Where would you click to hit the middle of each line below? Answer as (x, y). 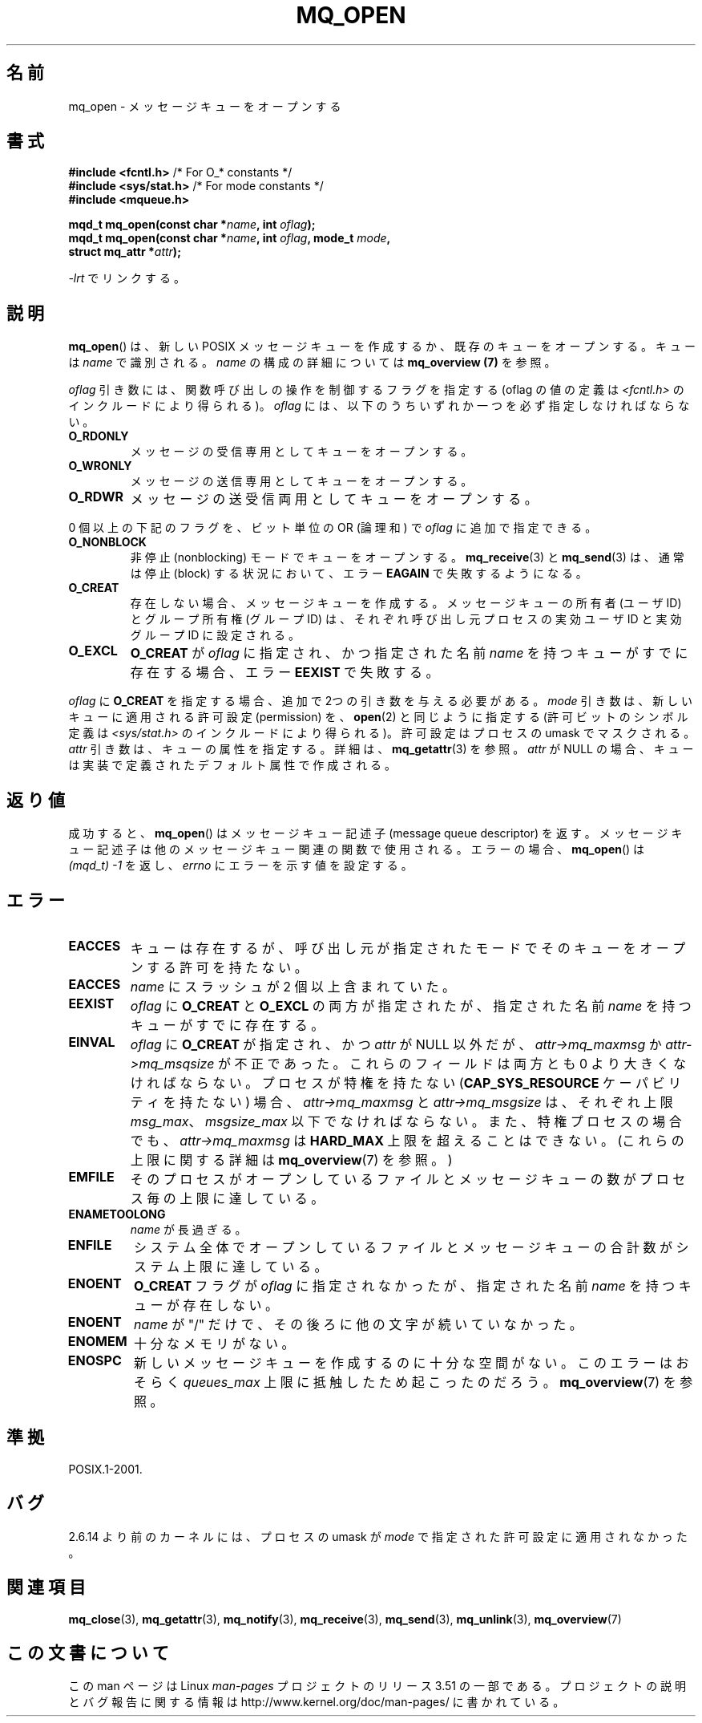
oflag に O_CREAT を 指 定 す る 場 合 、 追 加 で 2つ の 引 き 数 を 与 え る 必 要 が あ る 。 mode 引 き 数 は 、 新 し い (381, 701)
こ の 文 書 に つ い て (88, 1652)
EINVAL (92, 1042)
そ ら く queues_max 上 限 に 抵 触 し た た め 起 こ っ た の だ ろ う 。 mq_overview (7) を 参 (414, 1382)
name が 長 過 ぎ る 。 (188, 1229)
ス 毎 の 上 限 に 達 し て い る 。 (227, 1198)
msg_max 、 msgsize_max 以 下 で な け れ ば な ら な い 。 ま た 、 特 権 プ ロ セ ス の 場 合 (406, 1121)
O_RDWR (96, 497)
